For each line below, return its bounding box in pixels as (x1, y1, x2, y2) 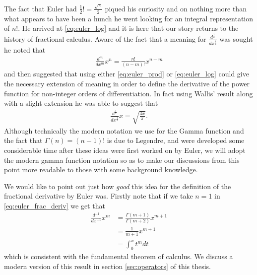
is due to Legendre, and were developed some (107, 135, 245, 145)
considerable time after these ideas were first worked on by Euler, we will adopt (4, 144, 246, 155)
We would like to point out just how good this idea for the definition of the (4, 181, 231, 191)
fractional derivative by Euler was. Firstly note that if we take (4, 191, 193, 201)
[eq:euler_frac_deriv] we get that (4, 200, 105, 210)
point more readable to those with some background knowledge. (4, 164, 198, 175)
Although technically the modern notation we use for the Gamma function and (4, 125, 244, 136)
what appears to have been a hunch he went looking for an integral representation (4, 13, 254, 23)
